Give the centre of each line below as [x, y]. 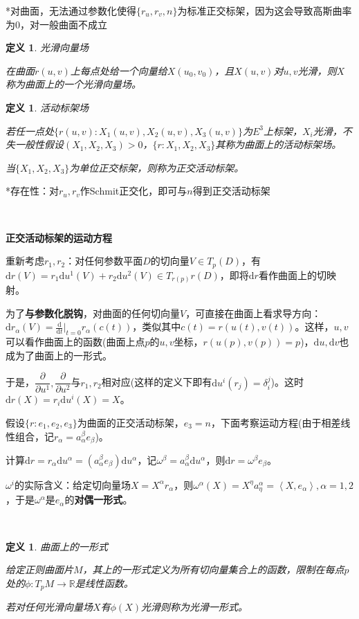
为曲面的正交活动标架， [130, 422]
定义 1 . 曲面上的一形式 [57, 546]
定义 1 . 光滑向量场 [47, 47]
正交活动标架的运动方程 [59, 237]
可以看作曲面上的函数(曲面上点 [75, 342]
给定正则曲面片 [39, 569]
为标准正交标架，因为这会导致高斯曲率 [265, 10]
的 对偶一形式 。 [99, 500]
